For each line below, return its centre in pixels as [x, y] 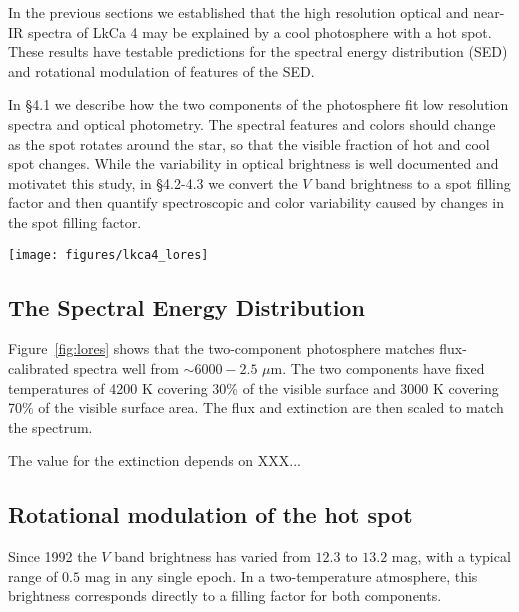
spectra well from [126, 367]
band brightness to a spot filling [413, 182]
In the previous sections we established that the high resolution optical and [238, 12]
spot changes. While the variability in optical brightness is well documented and [253, 163]
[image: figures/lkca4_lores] [108, 254]
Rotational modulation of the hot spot [210, 514]
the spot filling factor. [75, 221]
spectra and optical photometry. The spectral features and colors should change [252, 123]
